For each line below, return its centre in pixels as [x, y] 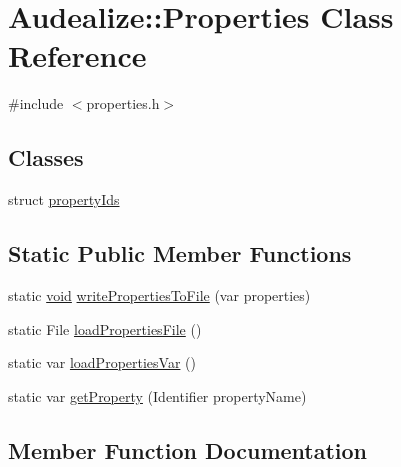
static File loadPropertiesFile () [105, 328]
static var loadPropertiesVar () [102, 362]
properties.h [123, 103]
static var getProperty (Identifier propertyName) [157, 395]
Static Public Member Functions [180, 253]
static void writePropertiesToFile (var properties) [159, 294]
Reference [77, 55]
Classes [46, 157]
